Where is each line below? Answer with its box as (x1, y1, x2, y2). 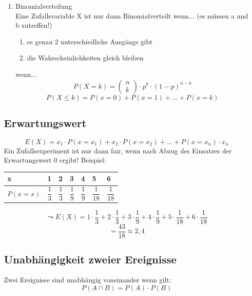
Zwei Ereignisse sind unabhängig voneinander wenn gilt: (4, 275, 171, 285)
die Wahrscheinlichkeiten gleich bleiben (27, 53, 144, 63)
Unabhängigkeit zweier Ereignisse (4, 252, 177, 267)
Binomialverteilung (15, 1, 72, 11)
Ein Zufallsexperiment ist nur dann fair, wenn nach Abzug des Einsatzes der (4, 145, 232, 155)
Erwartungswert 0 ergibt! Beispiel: (4, 155, 106, 165)
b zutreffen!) (15, 20, 52, 30)
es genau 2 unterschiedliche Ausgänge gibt (27, 36, 153, 46)
